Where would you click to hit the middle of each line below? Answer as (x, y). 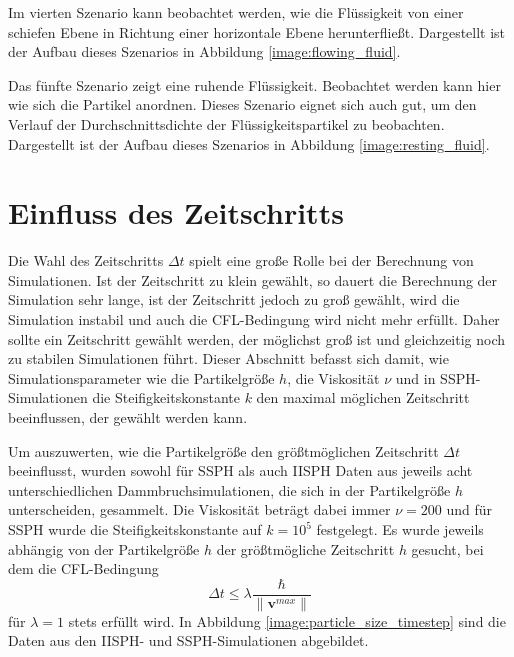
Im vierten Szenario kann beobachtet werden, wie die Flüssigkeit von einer (236, 12)
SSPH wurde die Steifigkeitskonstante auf (135, 529)
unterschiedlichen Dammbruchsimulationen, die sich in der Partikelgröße (229, 489)
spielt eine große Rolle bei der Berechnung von (331, 260)
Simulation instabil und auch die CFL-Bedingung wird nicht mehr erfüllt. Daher (254, 319)
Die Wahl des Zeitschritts (86, 260)
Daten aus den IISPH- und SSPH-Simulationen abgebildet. (188, 640)
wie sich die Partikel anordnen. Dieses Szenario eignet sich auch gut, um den (242, 104)
